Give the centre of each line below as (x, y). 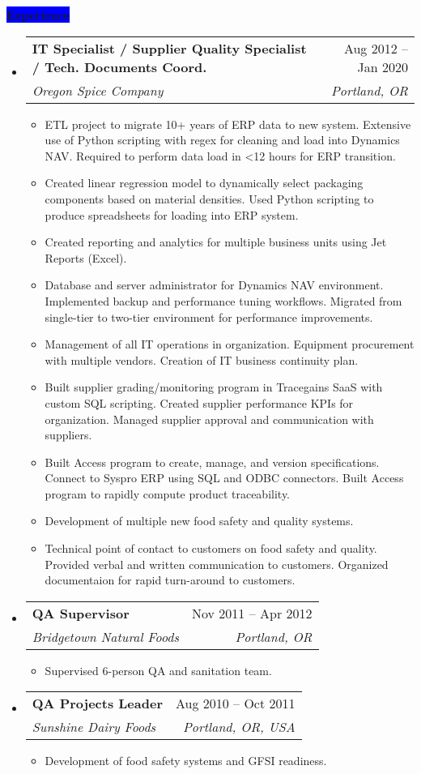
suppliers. (68, 435)
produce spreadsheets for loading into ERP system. (172, 214)
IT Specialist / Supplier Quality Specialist (169, 48)
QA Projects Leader (97, 703)
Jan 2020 (383, 66)
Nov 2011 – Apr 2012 (252, 613)
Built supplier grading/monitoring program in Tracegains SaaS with (214, 387)
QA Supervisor (81, 613)
